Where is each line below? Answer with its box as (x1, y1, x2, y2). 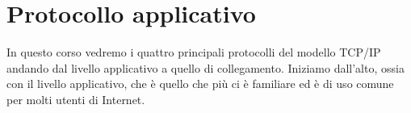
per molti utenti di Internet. (6, 90, 145, 107)
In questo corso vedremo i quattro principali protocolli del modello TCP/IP (6, 44, 381, 61)
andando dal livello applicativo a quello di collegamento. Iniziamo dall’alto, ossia (6, 59, 405, 76)
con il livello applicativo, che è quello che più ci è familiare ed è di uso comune (6, 75, 394, 92)
